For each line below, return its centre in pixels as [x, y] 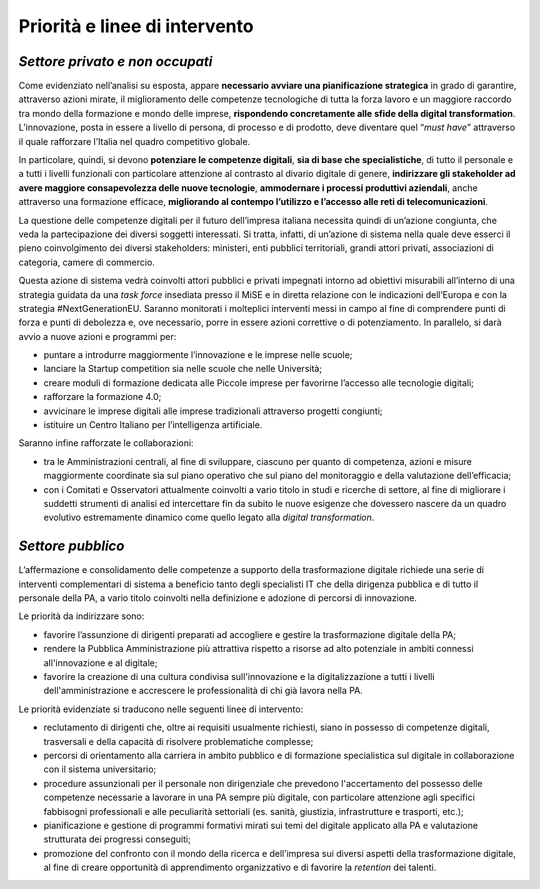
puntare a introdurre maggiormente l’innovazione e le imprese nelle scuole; [198, 355]
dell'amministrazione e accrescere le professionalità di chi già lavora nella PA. [203, 691]
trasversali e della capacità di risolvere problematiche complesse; [178, 741]
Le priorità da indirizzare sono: [81, 616]
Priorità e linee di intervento [136, 26]
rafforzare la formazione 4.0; [102, 397]
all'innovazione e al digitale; [100, 662]
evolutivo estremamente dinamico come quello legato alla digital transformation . [209, 517]
